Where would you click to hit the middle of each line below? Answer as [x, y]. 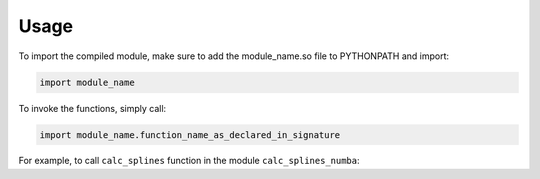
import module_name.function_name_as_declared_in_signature [190, 134]
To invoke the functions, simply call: [92, 108]
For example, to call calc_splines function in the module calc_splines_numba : [189, 161]
